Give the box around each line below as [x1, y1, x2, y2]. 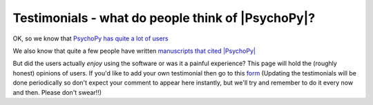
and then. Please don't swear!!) [12, 88, 102, 96]
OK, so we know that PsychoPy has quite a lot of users [12, 34, 169, 43]
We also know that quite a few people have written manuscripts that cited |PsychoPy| [12, 47, 256, 55]
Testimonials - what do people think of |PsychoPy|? [12, 10, 316, 25]
